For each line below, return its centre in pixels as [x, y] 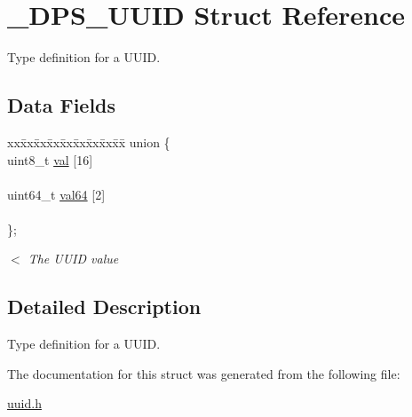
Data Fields [62, 105]
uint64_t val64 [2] [56, 194]
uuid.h [24, 403]
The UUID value [73, 259]
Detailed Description [104, 307]
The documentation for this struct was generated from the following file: [204, 373]
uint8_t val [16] [50, 159]
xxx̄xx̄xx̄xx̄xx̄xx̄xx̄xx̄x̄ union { [89, 142]
